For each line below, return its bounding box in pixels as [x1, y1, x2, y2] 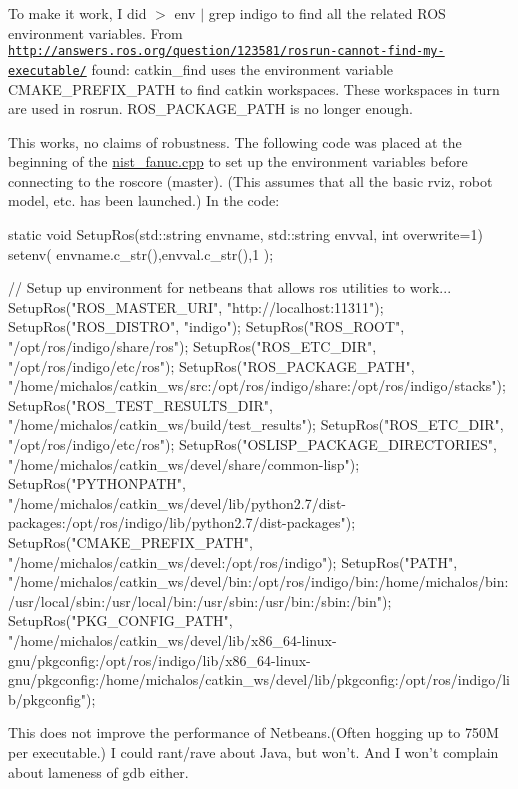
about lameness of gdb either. [8, 761, 189, 782]
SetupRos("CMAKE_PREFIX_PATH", [8, 531, 253, 552]
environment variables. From [8, 22, 183, 43]
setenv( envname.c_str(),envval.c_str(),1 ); [8, 243, 274, 264]
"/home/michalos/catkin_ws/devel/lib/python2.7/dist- [8, 492, 346, 513]
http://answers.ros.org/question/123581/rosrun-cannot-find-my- [8, 44, 445, 59]
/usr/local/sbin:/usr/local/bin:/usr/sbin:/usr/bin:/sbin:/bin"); [8, 590, 392, 611]
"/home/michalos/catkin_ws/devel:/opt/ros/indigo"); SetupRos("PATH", [8, 551, 458, 572]
